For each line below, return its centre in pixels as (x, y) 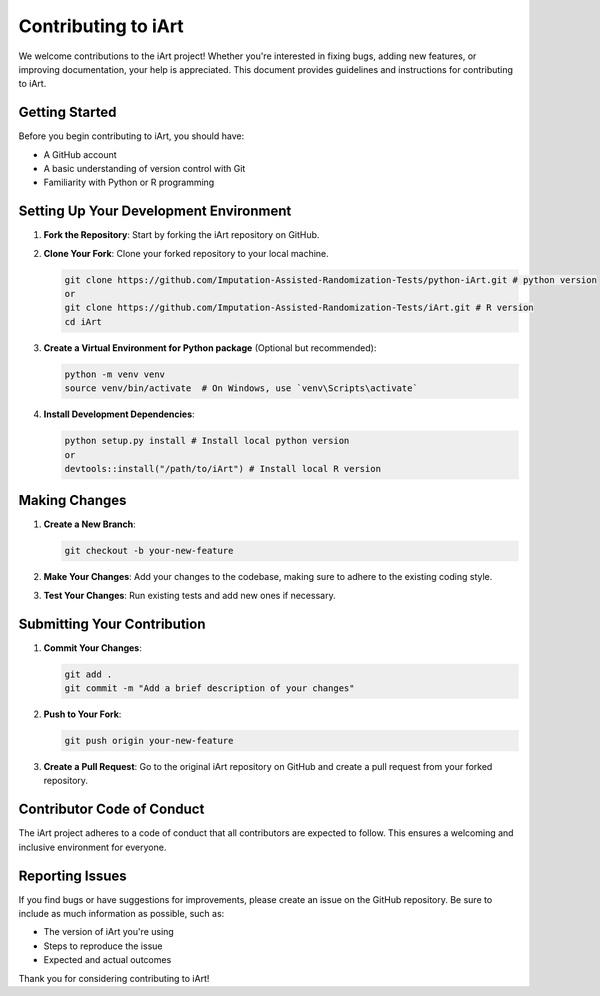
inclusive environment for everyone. (92, 847)
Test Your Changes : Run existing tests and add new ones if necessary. (189, 595)
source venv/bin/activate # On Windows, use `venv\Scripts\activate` (241, 388)
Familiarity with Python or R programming (129, 182)
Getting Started (67, 112)
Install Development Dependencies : (119, 414)
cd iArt (83, 321)
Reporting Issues (72, 875)
